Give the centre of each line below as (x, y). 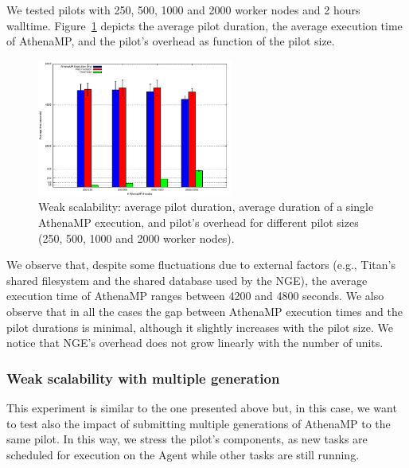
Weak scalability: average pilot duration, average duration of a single (206, 207)
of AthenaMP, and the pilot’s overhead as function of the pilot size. (171, 41)
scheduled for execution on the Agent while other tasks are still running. (183, 454)
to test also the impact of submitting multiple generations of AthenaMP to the (199, 423)
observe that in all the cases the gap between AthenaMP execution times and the (204, 312)
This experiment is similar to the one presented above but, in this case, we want (202, 408)
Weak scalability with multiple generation (143, 378)
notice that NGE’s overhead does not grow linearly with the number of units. (195, 343)
